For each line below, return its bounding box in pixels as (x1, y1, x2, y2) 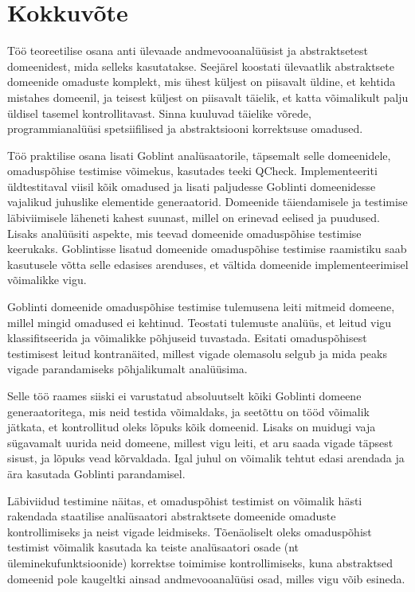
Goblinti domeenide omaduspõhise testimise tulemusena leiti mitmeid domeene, (7, 298, 395, 315)
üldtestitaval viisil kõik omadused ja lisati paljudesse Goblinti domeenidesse (7, 177, 376, 194)
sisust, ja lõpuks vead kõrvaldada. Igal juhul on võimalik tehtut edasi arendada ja (7, 450, 405, 466)
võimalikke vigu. (7, 271, 87, 288)
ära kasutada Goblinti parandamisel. (7, 465, 186, 481)
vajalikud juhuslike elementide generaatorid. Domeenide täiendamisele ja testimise (7, 193, 408, 210)
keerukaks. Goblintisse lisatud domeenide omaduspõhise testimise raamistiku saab (7, 240, 407, 257)
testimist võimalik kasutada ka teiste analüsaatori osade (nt (7, 539, 300, 555)
